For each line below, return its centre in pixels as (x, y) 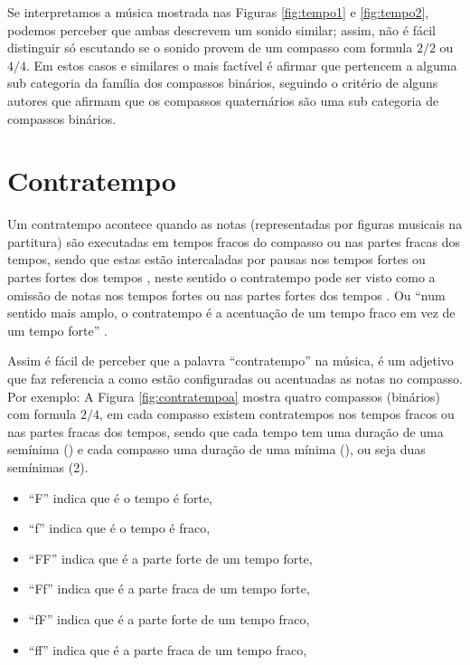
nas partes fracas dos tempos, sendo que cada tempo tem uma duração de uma (226, 431)
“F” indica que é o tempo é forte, (121, 497)
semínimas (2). (48, 467)
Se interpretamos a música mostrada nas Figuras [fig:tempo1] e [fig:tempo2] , (218, 12)
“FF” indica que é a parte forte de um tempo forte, (170, 558)
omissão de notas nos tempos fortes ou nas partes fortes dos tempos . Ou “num (226, 294)
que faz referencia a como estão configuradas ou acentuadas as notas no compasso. (235, 379)
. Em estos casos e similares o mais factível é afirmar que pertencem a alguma (242, 65)
